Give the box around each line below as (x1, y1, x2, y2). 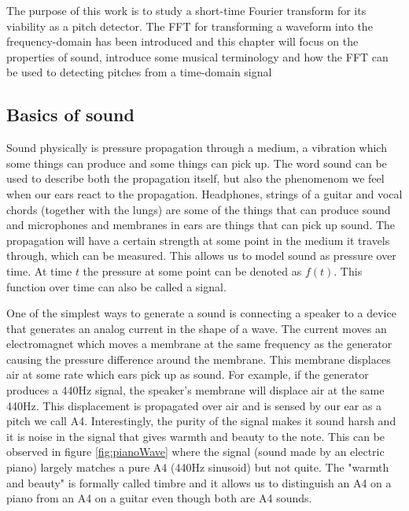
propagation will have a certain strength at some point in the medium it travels (6, 231, 390, 248)
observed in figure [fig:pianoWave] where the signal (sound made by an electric (6, 443, 385, 460)
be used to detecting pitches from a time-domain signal (6, 64, 272, 80)
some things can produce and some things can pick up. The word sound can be (6, 154, 387, 171)
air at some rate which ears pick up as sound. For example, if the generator (6, 366, 369, 383)
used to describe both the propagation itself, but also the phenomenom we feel (6, 170, 385, 187)
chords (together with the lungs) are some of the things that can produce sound (6, 201, 391, 217)
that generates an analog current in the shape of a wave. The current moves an (6, 320, 387, 336)
